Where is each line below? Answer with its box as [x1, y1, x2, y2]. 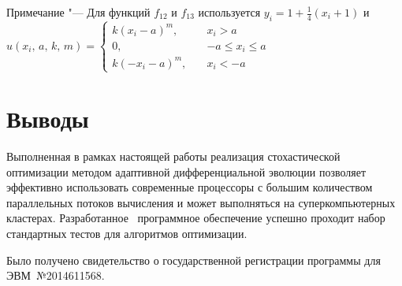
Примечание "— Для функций [6, 4, 151, 20]
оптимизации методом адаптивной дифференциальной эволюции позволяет [6, 163, 367, 180]
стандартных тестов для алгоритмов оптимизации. [6, 225, 248, 241]
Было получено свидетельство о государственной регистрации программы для [6, 251, 381, 268]
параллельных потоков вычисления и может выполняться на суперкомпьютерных [6, 194, 396, 210]
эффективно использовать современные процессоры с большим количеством [6, 179, 373, 195]
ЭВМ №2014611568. [6, 267, 105, 284]
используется [198, 4, 261, 20]
